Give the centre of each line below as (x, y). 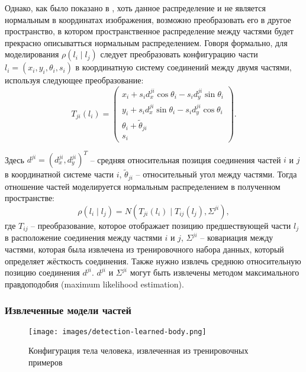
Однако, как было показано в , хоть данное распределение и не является (135, 8)
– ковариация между (237, 237)
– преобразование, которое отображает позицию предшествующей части (161, 225)
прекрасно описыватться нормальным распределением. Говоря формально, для (146, 42)
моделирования (32, 54)
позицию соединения (42, 272)
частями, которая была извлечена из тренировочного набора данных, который (144, 249)
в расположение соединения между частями (83, 237)
